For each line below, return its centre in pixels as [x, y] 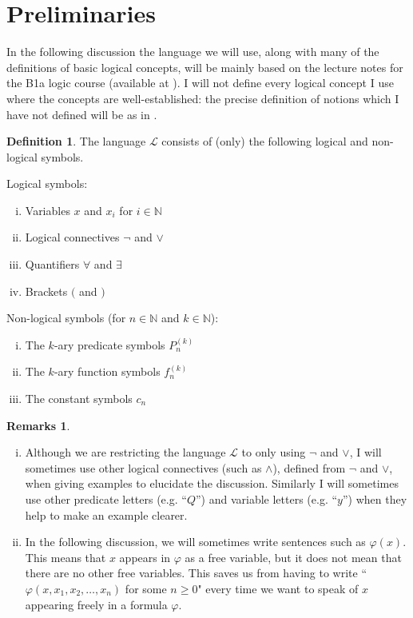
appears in [145, 557]
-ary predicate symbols [109, 344]
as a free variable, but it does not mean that [293, 557]
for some [146, 588]
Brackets [46, 291]
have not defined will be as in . [82, 114]
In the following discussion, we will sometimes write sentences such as [195, 542]
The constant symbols [79, 399]
